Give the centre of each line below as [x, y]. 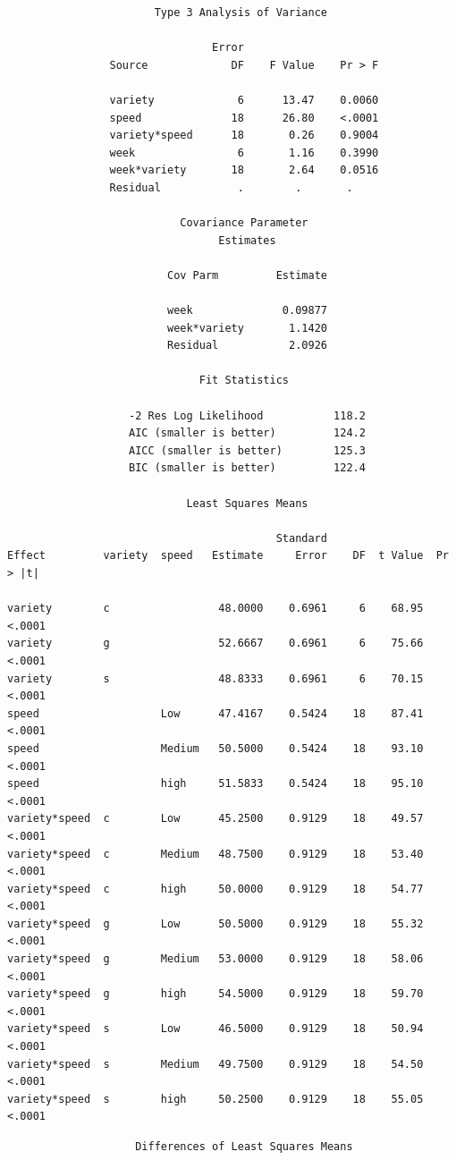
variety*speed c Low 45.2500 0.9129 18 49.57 [215, 819]
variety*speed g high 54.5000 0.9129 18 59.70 [215, 994]
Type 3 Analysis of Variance [241, 13]
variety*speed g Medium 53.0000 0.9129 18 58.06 [215, 959]
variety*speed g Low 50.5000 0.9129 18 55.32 [215, 923]
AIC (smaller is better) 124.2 [247, 433]
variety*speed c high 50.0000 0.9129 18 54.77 [215, 889]
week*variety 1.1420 [247, 328]
